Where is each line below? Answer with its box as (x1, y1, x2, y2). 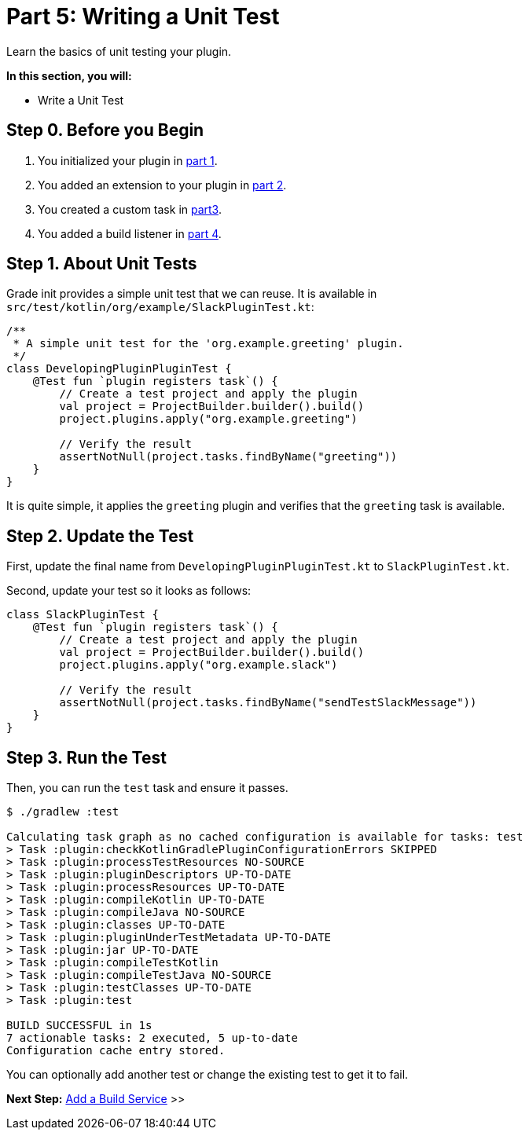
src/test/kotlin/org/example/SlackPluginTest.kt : (6, 300, 314, 314)
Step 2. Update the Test (6, 526, 194, 546)
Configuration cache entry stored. (6, 1044, 226, 1057)
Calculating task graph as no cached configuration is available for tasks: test (6, 830, 523, 844)
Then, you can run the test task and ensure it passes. (6, 781, 288, 795)
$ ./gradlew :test (6, 805, 119, 819)
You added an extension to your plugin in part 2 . (38, 178, 287, 192)
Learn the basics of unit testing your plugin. (6, 44, 232, 58)
